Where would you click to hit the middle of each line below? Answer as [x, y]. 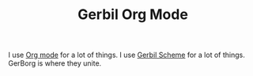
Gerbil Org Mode [133, 15]
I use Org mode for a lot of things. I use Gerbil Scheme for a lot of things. [126, 55]
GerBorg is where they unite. [55, 63]
